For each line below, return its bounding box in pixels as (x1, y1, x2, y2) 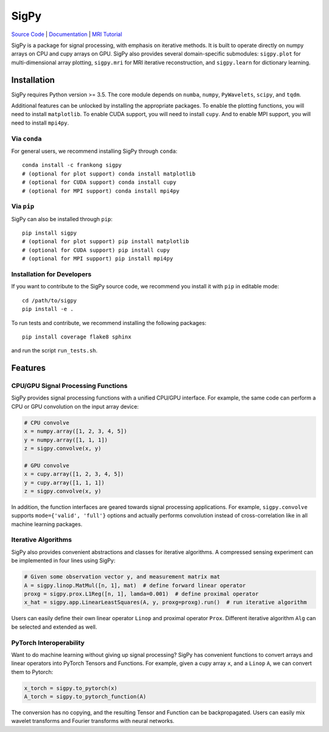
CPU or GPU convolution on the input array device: (11, 403, 140, 410)
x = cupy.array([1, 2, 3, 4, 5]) (24, 470, 124, 478)
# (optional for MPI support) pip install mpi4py (22, 255, 174, 262)
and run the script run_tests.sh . (11, 347, 97, 354)
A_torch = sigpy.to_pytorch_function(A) (24, 694, 146, 700)
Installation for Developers (11, 269, 91, 278)
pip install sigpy (22, 230, 77, 236)
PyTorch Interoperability (11, 639, 85, 647)
